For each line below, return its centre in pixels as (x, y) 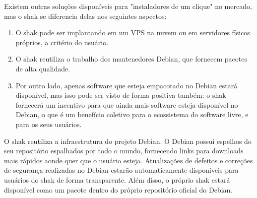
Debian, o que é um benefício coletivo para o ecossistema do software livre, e (132, 114)
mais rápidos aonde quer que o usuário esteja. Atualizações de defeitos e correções (128, 160)
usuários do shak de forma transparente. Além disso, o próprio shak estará (117, 179)
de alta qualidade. (43, 68)
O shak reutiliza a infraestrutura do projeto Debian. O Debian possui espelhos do (128, 141)
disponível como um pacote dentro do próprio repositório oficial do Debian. (118, 189)
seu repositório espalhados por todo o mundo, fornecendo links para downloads (124, 151)
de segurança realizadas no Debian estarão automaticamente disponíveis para (121, 170)
